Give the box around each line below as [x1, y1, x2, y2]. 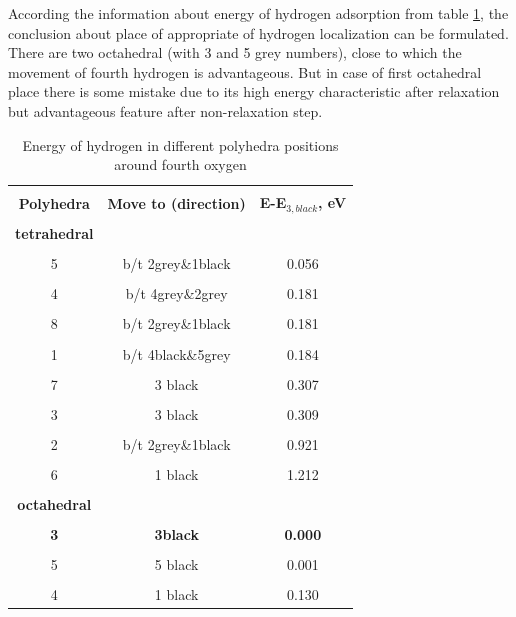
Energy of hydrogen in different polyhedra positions [22, 134, 339, 155]
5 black [154, 554, 199, 575]
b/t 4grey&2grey [125, 283, 228, 304]
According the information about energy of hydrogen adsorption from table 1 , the [8, 3, 509, 23]
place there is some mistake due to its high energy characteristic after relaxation [8, 81, 500, 102]
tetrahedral [15, 223, 94, 244]
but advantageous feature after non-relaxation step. [8, 100, 323, 121]
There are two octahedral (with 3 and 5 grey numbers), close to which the [8, 42, 462, 63]
